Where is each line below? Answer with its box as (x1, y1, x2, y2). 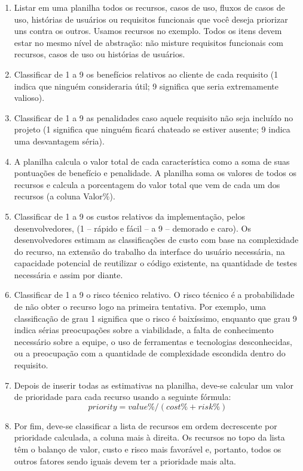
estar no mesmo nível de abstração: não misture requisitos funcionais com (14, 36, 284, 48)
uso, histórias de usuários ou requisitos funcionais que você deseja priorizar (14, 13, 288, 25)
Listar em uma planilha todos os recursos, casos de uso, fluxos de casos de (14, 1, 285, 13)
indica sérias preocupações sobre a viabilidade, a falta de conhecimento (14, 324, 274, 336)
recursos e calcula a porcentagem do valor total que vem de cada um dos (14, 178, 280, 190)
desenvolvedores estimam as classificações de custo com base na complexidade (14, 233, 299, 246)
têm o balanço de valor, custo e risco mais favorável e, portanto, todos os (14, 443, 281, 455)
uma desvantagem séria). (14, 134, 105, 147)
